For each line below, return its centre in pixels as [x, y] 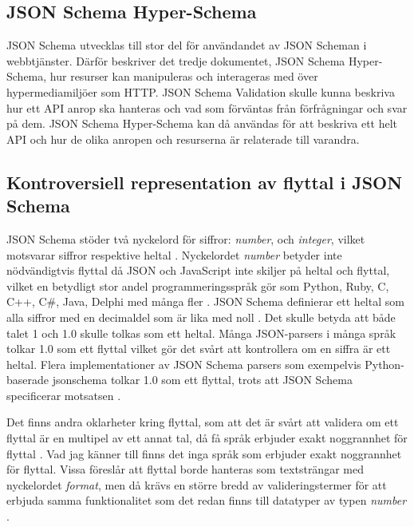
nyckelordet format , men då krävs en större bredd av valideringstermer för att [197, 484]
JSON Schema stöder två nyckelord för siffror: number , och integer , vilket [186, 238]
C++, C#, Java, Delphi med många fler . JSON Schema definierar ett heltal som [205, 301]
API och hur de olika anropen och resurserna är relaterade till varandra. [183, 139]
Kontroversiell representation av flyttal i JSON [205, 182]
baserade [28, 380]
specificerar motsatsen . [64, 395]
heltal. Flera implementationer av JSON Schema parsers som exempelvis [184, 364]
